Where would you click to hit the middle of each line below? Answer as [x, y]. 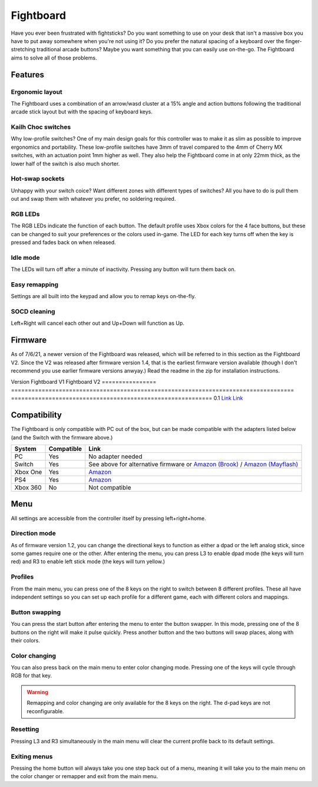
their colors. [26, 640]
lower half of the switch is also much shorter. [65, 164]
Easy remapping [35, 285]
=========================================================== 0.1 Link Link [127, 398]
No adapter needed [115, 456]
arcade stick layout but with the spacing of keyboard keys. [82, 112]
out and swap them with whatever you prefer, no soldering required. [93, 199]
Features [27, 75]
